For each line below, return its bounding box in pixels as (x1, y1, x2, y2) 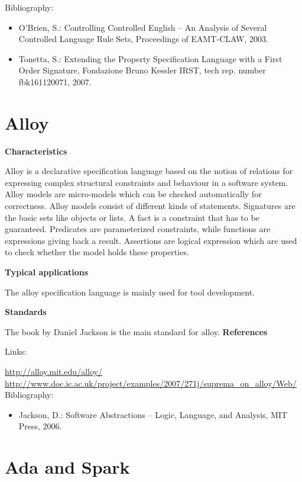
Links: (5, 345, 27, 358)
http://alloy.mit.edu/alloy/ (5, 365, 102, 377)
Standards (5, 306, 47, 318)
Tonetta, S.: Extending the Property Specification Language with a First (18, 52, 282, 65)
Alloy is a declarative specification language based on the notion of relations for (5, 165, 293, 177)
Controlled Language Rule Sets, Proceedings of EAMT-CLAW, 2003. (18, 33, 268, 45)
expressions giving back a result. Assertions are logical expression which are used (5, 234, 297, 246)
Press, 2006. (18, 420, 62, 432)
